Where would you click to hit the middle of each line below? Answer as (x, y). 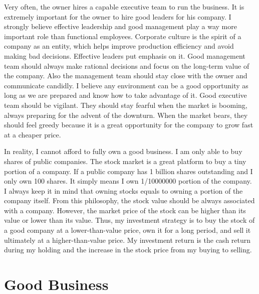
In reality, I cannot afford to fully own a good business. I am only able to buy (123, 151)
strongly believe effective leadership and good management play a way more (120, 26)
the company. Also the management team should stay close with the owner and (126, 76)
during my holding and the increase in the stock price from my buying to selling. (128, 250)
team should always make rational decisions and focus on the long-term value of (127, 65)
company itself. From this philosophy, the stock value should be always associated (129, 200)
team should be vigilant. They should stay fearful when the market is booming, (126, 105)
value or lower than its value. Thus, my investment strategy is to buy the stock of (129, 220)
